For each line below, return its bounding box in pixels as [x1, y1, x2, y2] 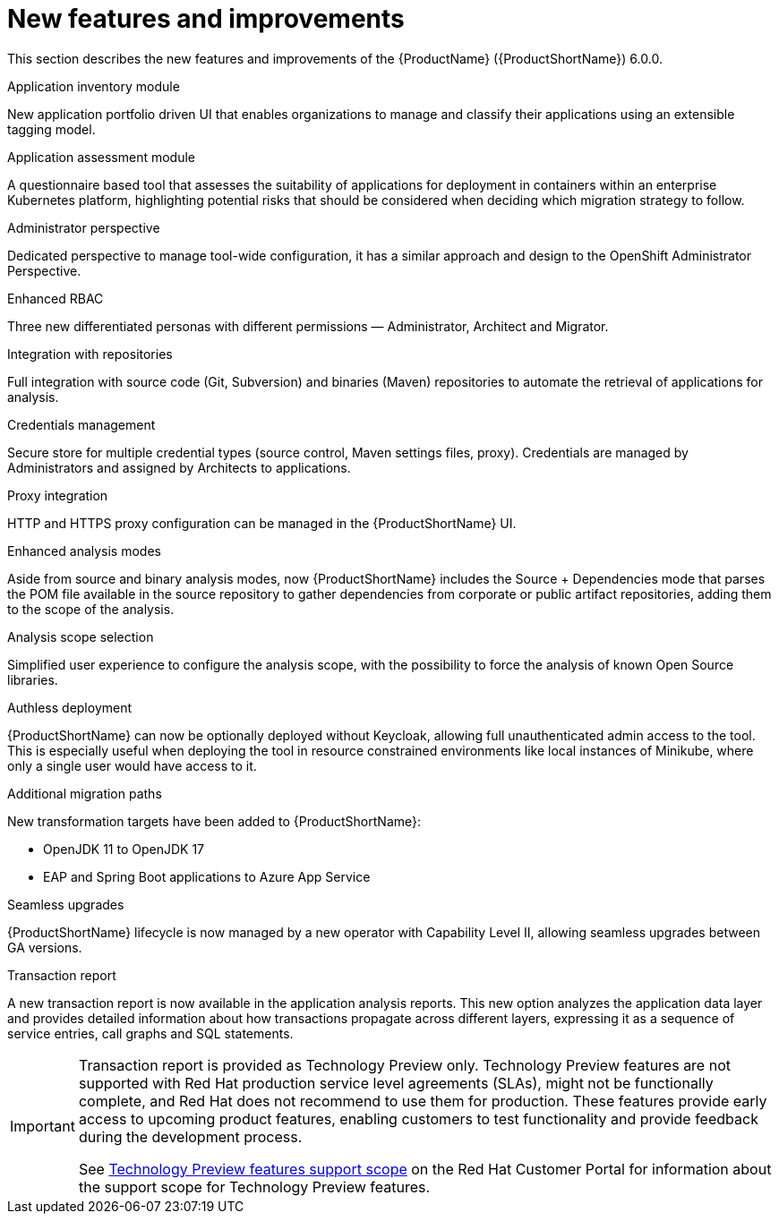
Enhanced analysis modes [7, 542, 161, 559]
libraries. [7, 671, 58, 687]
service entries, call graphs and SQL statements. [7, 1025, 294, 1041]
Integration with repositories [7, 346, 173, 362]
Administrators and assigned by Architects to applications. [7, 459, 351, 475]
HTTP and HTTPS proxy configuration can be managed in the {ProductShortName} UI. [7, 515, 517, 531]
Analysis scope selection [7, 628, 154, 645]
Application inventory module [7, 78, 180, 94]
